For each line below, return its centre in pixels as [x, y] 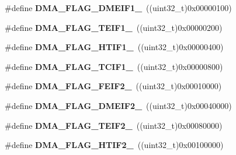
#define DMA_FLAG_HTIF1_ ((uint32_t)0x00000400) [114, 47]
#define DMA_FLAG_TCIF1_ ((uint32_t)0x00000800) [114, 66]
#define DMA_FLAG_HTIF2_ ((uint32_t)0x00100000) [114, 145]
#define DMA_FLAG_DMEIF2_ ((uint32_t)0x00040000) [118, 105]
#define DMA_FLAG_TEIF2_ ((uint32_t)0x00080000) [114, 125]
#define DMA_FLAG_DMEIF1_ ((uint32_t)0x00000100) [118, 8]
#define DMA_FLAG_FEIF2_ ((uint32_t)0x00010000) [113, 86]
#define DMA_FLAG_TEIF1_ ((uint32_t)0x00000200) [114, 27]
